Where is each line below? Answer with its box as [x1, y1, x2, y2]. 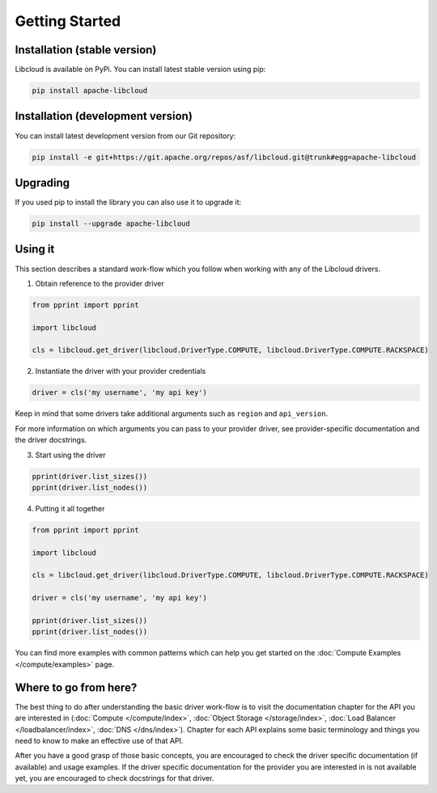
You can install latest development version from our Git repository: [15, 130, 236, 141]
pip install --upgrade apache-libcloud [32, 219, 190, 228]
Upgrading [15, 176, 70, 189]
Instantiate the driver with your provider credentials [35, 367, 206, 376]
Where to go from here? [15, 681, 138, 694]
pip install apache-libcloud [32, 86, 148, 95]
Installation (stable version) [15, 43, 157, 57]
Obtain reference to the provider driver [35, 278, 165, 288]
